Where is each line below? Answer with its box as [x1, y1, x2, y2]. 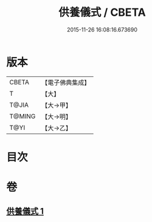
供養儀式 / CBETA [58, 5, 146, 19]
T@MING [9, 112, 36, 120]
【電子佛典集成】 [41, 78, 91, 87]
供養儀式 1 [6, 206, 44, 217]
